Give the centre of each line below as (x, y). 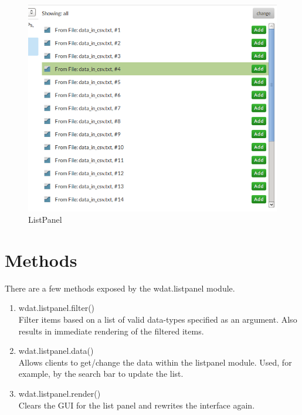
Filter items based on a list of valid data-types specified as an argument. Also (158, 319)
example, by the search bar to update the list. (101, 374)
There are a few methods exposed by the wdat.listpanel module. (120, 288)
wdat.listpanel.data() (56, 351)
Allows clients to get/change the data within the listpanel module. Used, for (155, 362)
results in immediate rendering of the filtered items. (111, 331)
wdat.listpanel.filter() (57, 308)
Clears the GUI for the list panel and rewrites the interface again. (137, 405)
